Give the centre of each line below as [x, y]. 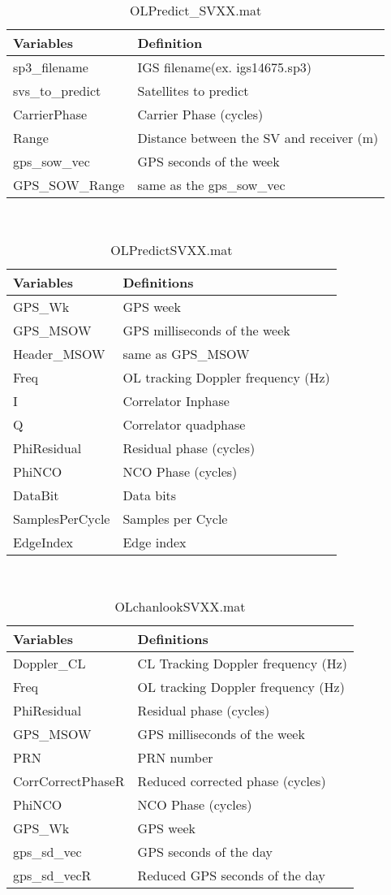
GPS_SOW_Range [69, 185]
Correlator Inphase [176, 400]
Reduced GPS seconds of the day [232, 876]
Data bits [150, 495]
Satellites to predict [193, 91]
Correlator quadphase [184, 424]
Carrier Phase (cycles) [200, 114]
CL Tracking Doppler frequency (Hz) [242, 664]
